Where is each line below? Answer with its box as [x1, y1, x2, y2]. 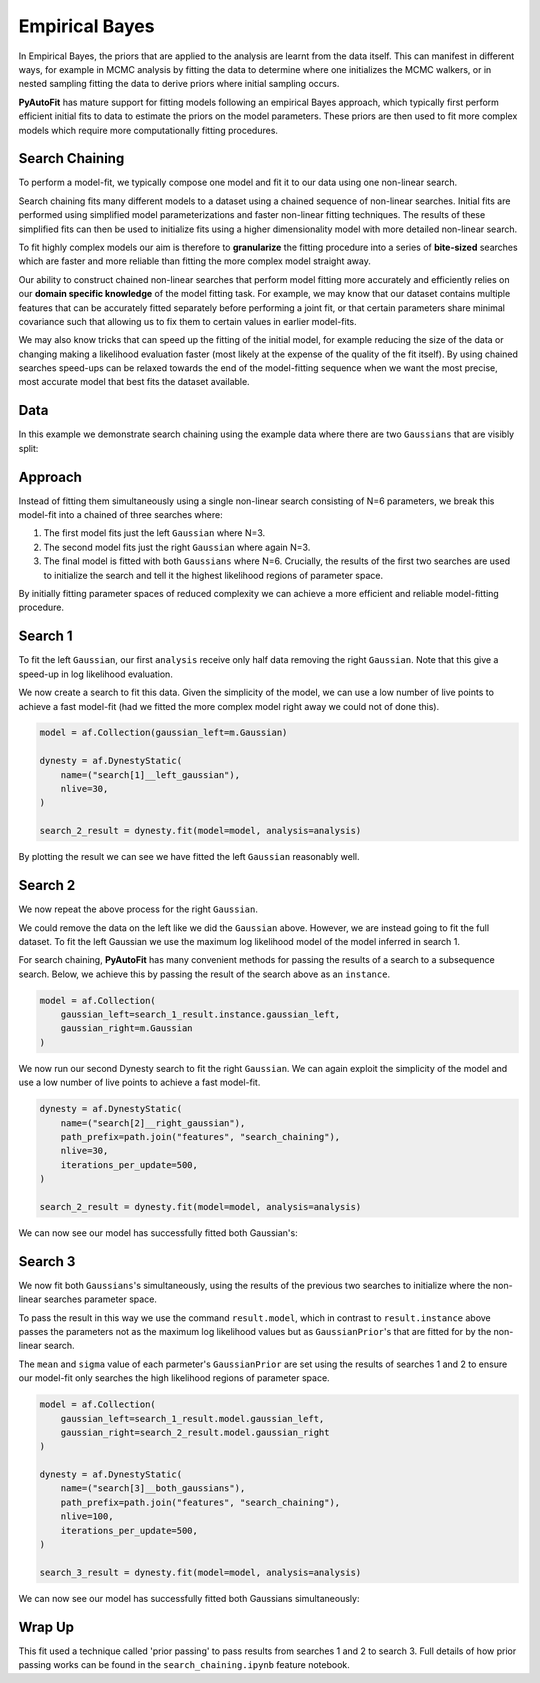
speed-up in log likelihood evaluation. [18, 668, 174, 680]
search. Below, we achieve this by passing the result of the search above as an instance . [18, 968, 390, 980]
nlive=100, [60, 1511, 114, 1522]
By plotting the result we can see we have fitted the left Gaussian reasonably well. [18, 851, 360, 863]
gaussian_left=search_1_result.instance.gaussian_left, [60, 1009, 341, 1020]
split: [18, 442, 39, 454]
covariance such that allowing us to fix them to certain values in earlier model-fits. [18, 315, 357, 327]
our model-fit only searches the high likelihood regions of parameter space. [18, 1372, 330, 1384]
